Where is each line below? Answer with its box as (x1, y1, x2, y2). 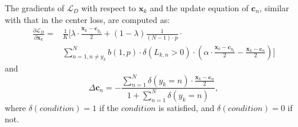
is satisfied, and (158, 101, 215, 113)
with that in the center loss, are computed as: (5, 13, 170, 25)
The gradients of (5, 2, 64, 14)
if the (99, 101, 119, 113)
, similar (259, 2, 289, 14)
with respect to (81, 2, 136, 14)
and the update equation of (150, 2, 249, 14)
